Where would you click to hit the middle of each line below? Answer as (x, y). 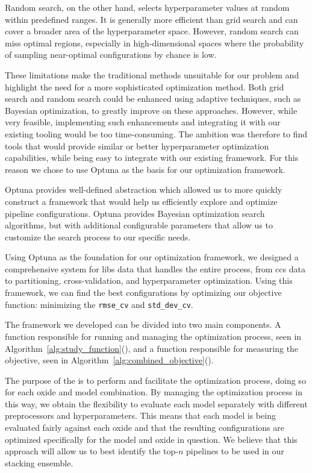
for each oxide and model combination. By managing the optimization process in (154, 392)
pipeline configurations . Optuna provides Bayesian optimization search (135, 213)
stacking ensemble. (39, 462)
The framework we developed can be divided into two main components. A (143, 324)
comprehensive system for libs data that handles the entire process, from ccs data (155, 268)
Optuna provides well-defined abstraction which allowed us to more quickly (144, 190)
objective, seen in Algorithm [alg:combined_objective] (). (109, 360)
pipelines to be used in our (235, 451)
